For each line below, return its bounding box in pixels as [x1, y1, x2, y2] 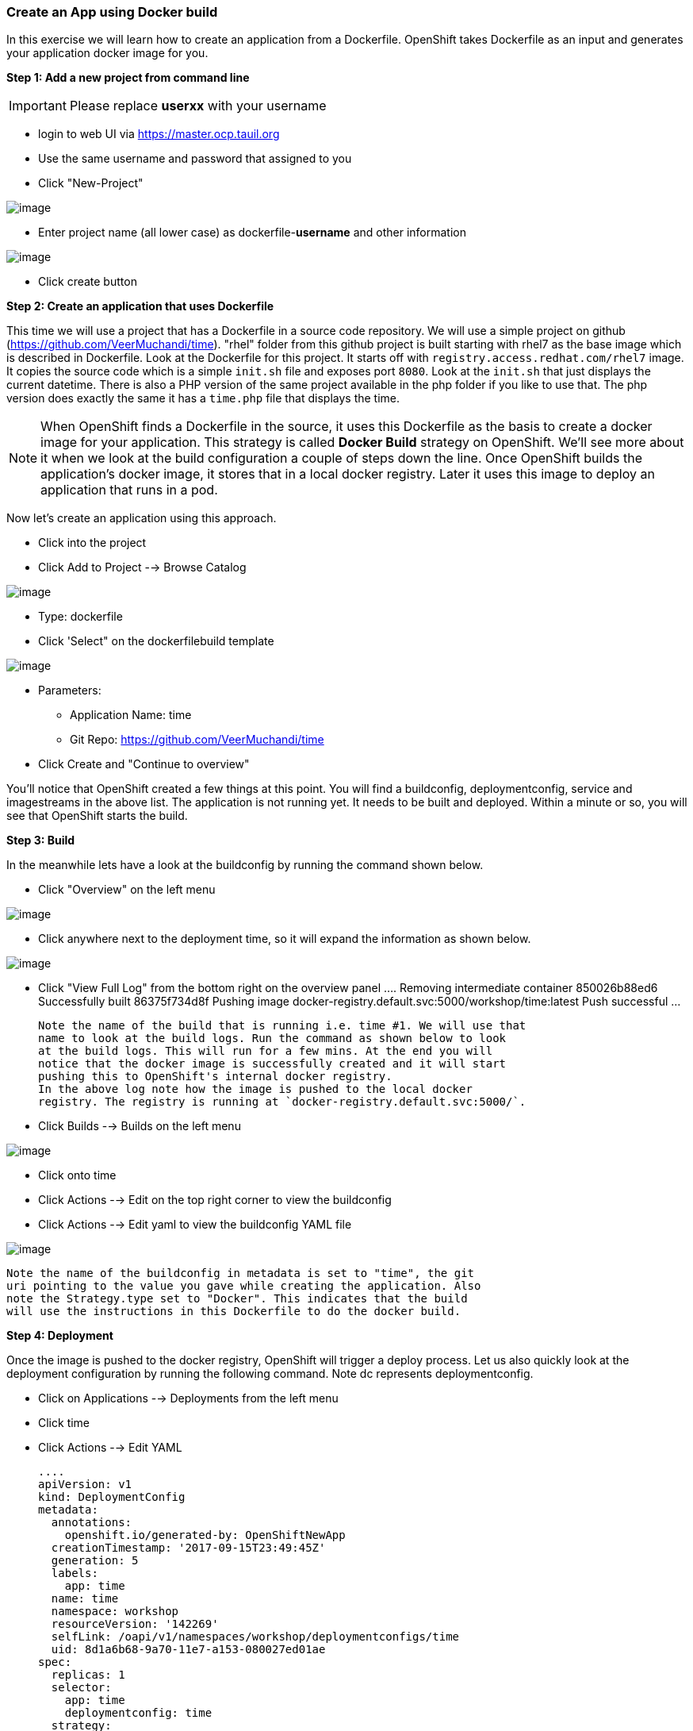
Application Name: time [70, 708, 192, 722]
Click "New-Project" [38, 176, 144, 190]
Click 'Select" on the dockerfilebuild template [38, 634, 274, 648]
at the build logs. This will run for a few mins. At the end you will [38, 1044, 493, 1058]
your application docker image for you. [6, 46, 209, 60]
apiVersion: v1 [38, 1478, 132, 1491]
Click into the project [38, 536, 147, 550]
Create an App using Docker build [6, 4, 218, 20]
